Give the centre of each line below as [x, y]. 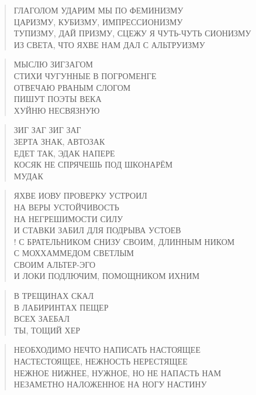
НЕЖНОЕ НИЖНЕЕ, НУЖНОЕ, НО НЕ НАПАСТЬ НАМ [117, 372]
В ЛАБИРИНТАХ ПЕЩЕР [61, 307]
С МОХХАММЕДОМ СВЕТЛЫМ [74, 253]
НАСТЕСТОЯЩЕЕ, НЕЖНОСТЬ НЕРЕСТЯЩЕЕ [101, 361]
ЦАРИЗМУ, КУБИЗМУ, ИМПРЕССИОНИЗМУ [98, 21]
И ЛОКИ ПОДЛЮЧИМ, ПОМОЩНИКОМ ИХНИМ [107, 276]
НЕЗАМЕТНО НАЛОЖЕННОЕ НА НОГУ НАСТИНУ [110, 384]
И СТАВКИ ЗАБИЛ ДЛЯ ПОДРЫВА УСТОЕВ [97, 230]
